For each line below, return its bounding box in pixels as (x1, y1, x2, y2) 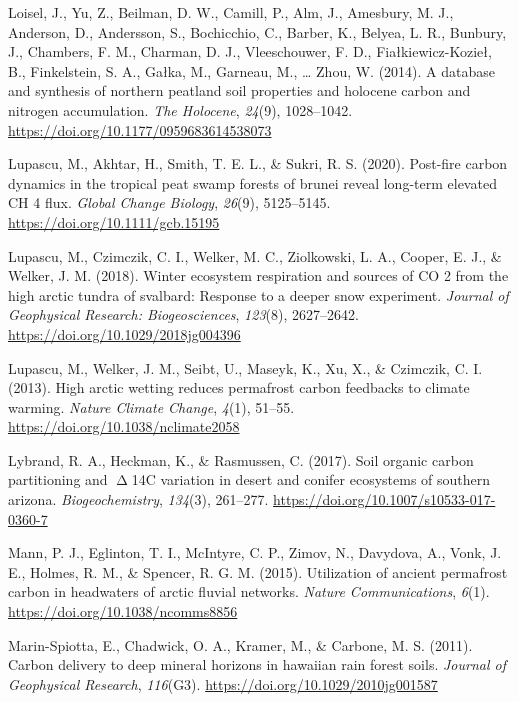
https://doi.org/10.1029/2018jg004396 (8, 323, 241, 344)
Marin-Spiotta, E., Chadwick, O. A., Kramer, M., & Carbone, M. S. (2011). (8, 634, 473, 655)
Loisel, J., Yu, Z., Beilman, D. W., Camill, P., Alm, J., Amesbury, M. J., (8, 2, 454, 22)
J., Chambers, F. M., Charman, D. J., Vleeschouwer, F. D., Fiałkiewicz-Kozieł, (8, 41, 492, 62)
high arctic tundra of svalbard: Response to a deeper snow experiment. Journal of (8, 284, 509, 305)
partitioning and (8, 469, 108, 490)
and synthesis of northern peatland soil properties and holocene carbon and (8, 80, 471, 101)
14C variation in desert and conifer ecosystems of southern (131, 469, 491, 490)
